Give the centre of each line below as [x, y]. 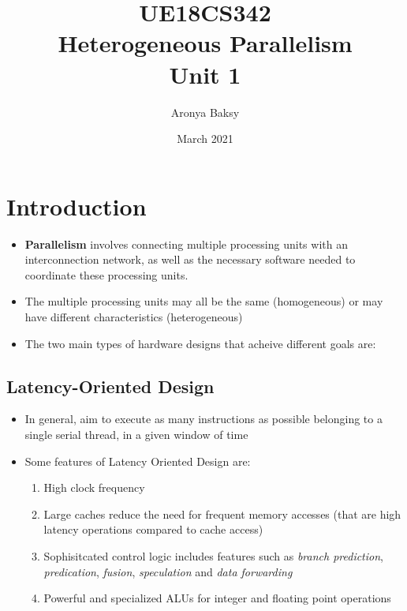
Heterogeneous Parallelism [205, 43]
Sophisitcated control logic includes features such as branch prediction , [213, 555]
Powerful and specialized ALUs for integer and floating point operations [217, 598]
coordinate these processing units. [106, 274]
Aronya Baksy [205, 112]
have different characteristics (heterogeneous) [134, 317]
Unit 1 [205, 74]
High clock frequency [94, 487]
